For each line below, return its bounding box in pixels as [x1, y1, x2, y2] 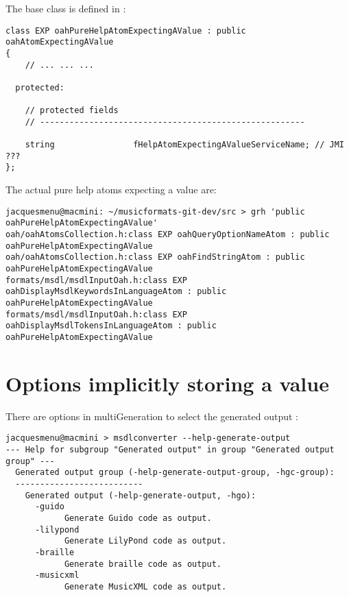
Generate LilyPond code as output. [64, 536, 227, 546]
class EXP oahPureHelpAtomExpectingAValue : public [5, 25, 246, 36]
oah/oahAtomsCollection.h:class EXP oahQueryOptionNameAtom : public [5, 230, 330, 240]
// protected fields [25, 106, 119, 116]
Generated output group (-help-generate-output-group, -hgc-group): [15, 467, 335, 478]
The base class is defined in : [5, 1, 126, 15]
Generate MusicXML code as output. [64, 581, 227, 592]
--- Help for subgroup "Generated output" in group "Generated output [5, 444, 335, 454]
